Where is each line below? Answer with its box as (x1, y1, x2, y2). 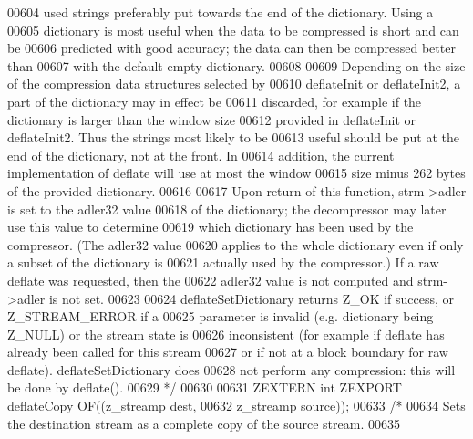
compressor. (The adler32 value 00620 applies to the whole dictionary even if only (7, 235, 464, 254)
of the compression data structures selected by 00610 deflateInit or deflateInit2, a (7, 74, 461, 93)
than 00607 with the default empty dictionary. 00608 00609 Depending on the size (7, 56, 466, 75)
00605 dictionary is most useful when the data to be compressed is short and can (7, 20, 459, 39)
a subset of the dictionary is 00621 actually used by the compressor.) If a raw (7, 253, 439, 272)
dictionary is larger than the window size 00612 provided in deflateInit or (7, 110, 416, 129)
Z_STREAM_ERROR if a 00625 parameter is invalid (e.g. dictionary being (7, 307, 434, 326)
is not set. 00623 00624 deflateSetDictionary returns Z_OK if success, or (48, 288, 455, 308)
